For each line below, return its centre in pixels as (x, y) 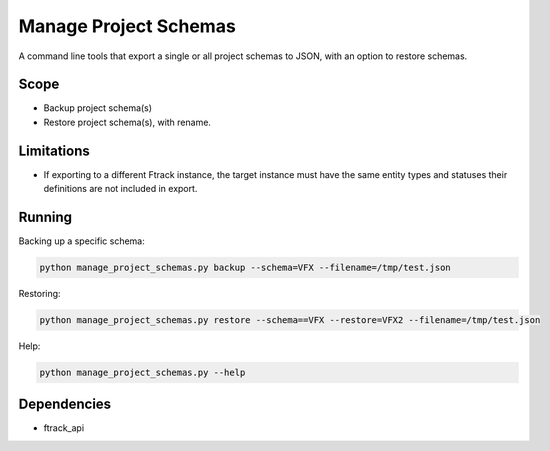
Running (45, 216)
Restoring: (39, 294)
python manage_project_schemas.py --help (142, 372)
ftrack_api (64, 428)
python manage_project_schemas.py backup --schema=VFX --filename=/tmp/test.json (245, 268)
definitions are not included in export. (120, 189)
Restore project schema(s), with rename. (127, 122)
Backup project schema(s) (98, 108)
